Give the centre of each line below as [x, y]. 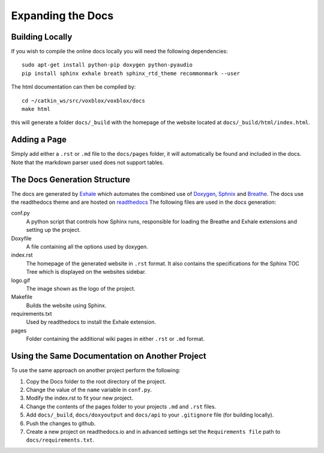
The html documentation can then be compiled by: [73, 87]
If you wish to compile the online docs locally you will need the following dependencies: [119, 52]
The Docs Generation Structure [71, 179]
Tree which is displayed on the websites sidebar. [86, 272]
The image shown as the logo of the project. [81, 288]
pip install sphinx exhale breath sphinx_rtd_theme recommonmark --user [131, 73]
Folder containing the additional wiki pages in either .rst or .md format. [115, 339]
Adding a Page [39, 140]
